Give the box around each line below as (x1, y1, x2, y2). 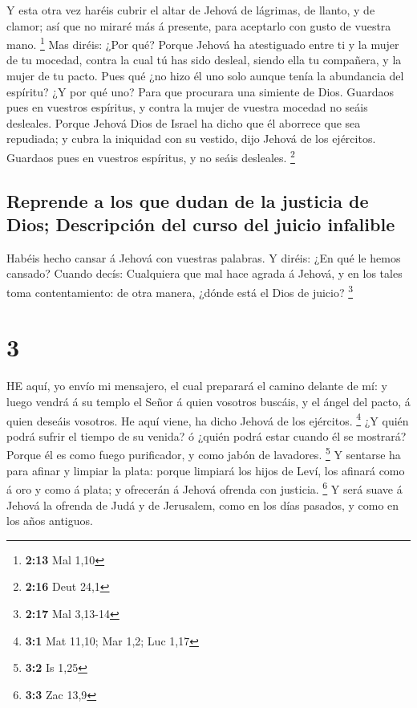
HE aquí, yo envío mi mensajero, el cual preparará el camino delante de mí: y (6, 377, 387, 394)
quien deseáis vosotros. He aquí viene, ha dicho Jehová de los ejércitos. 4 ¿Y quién (6, 409, 409, 429)
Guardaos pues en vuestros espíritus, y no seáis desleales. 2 (6, 147, 295, 165)
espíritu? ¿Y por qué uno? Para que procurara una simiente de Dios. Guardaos (6, 83, 394, 100)
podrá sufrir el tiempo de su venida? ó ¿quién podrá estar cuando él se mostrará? (6, 427, 407, 444)
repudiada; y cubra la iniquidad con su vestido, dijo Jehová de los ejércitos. (6, 130, 376, 147)
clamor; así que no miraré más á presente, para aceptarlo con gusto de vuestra (6, 17, 391, 34)
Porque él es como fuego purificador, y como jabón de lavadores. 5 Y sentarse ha (6, 444, 401, 463)
